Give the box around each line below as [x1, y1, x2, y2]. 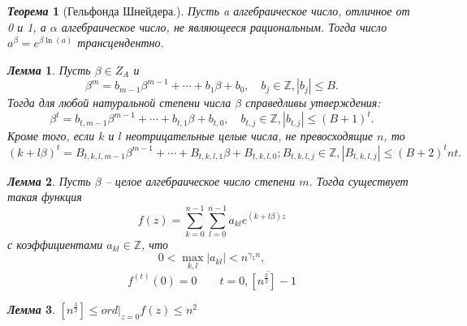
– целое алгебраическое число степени [105, 172, 296, 189]
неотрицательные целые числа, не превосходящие [125, 127, 373, 144]
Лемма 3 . [7, 300, 55, 317]
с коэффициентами [7, 235, 103, 252]
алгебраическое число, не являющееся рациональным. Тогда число [61, 18, 387, 35]
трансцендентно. [77, 34, 164, 51]
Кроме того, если [7, 127, 95, 144]
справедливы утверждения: [245, 94, 381, 111]
